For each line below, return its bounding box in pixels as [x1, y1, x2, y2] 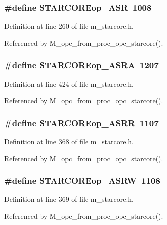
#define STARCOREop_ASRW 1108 [4, 174, 160, 187]
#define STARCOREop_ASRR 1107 [4, 116, 159, 129]
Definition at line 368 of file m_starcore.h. [4, 136, 134, 147]
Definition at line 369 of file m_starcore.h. [4, 194, 134, 204]
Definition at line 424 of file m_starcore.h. [4, 78, 134, 89]
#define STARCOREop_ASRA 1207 [4, 59, 159, 71]
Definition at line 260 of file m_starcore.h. [4, 21, 134, 31]
